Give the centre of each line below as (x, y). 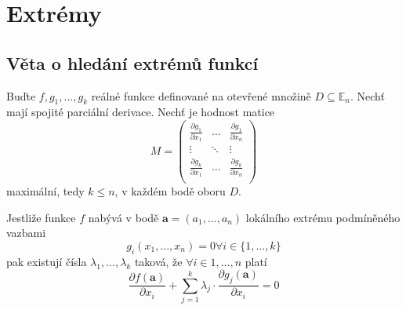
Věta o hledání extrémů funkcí (132, 62)
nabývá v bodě (123, 217)
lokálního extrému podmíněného (323, 217)
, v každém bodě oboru (170, 191)
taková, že (158, 261)
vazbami (26, 233)
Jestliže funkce (41, 217)
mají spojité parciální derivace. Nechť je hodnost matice (141, 112)
